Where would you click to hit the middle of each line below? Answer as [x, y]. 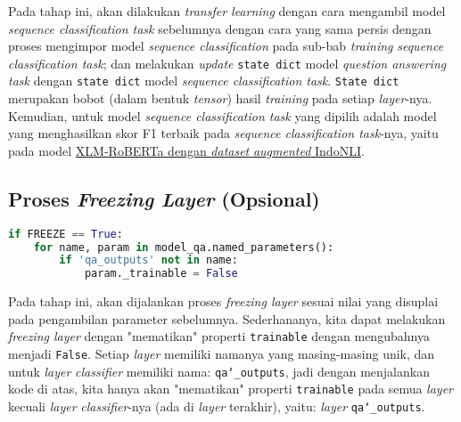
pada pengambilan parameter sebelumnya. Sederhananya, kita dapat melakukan [227, 318]
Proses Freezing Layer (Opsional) [164, 198]
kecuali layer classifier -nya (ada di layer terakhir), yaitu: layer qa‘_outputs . [217, 406]
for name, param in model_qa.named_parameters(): [184, 247]
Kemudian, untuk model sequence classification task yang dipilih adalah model [222, 115]
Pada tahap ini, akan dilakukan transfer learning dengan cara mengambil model [227, 11]
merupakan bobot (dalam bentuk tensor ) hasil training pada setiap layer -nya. [220, 98]
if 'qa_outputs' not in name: [148, 260]
